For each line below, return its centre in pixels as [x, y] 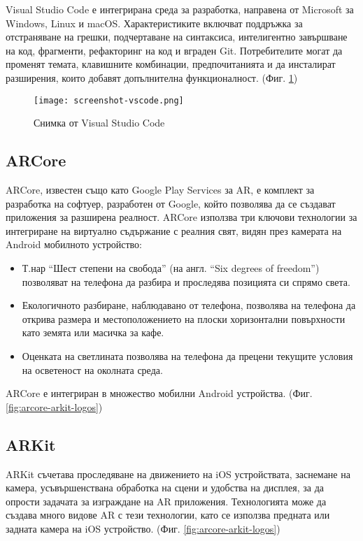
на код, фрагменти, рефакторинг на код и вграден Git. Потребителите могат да [174, 50]
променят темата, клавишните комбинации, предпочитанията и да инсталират [171, 64]
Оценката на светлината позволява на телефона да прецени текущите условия [187, 355]
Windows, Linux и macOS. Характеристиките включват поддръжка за [154, 23]
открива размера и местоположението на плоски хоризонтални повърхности [184, 318]
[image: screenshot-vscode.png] [109, 100]
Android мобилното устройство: [74, 244]
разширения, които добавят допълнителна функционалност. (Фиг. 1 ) [152, 77]
